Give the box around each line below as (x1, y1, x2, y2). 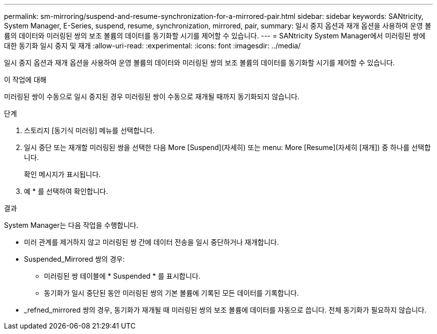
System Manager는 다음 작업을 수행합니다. (4, 221, 139, 229)
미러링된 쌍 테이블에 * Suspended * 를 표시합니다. (44, 272, 201, 280)
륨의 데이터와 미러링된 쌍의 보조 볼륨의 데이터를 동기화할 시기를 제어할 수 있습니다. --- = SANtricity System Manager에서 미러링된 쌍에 (4, 31, 426, 40)
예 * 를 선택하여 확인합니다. (24, 187, 108, 195)
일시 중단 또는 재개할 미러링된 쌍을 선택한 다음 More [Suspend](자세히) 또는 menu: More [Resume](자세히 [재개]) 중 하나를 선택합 (24, 143, 431, 152)
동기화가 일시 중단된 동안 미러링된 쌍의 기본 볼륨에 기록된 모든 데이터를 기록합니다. (44, 289, 299, 297)
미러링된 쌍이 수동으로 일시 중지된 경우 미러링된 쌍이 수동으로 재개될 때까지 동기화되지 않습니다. (4, 92, 300, 101)
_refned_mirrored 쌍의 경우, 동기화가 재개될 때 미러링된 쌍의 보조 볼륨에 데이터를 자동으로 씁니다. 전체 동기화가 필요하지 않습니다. (24, 306, 427, 314)
